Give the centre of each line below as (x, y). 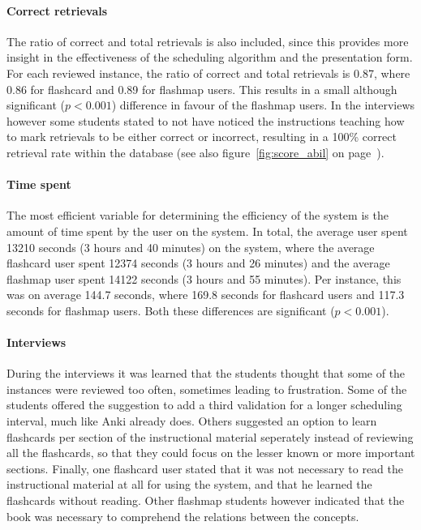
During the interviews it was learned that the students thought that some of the (206, 373)
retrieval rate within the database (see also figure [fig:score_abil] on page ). (195, 152)
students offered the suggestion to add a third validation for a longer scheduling (204, 405)
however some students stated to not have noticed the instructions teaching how (206, 120)
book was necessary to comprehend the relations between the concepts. (183, 516)
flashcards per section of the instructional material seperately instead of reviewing (210, 436)
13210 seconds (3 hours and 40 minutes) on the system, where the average (191, 247)
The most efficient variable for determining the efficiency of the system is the (198, 215)
